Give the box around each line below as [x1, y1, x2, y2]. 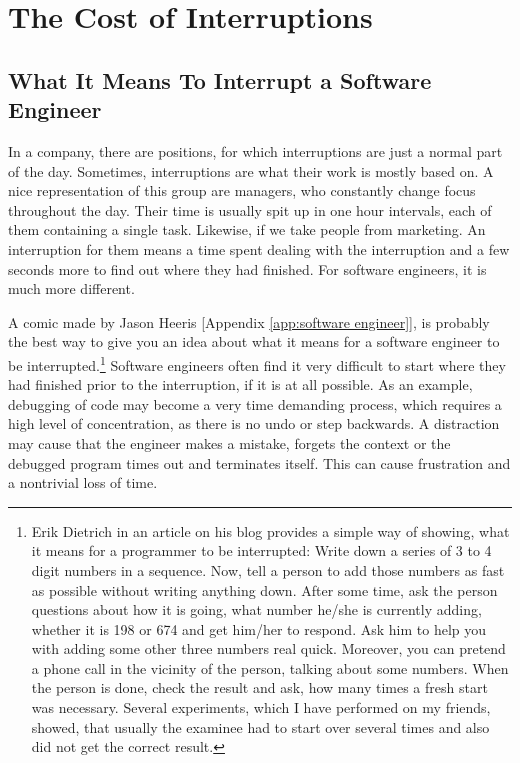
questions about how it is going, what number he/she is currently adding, [31, 599, 482, 620]
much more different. [8, 278, 135, 299]
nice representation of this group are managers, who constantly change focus [8, 180, 476, 201]
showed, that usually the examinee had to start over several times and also [31, 716, 490, 737]
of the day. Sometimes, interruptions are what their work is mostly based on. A [8, 160, 494, 181]
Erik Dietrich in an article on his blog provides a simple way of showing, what [31, 520, 510, 541]
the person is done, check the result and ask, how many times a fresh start [31, 677, 488, 698]
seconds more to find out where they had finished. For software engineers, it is [8, 258, 487, 279]
